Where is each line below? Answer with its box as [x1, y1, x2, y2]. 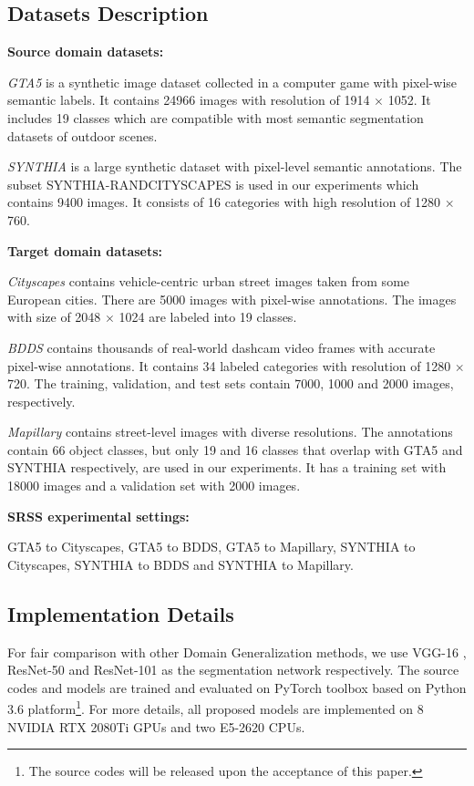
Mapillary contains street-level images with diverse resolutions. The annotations [7, 422, 453, 441]
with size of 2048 [7, 307, 101, 326]
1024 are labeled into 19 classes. [118, 307, 297, 326]
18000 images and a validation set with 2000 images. [7, 476, 301, 495]
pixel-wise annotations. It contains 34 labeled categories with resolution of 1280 [7, 356, 451, 375]
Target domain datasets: [7, 241, 163, 260]
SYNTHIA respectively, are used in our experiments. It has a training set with [7, 458, 447, 477]
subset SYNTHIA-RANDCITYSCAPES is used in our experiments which [7, 174, 419, 193]
